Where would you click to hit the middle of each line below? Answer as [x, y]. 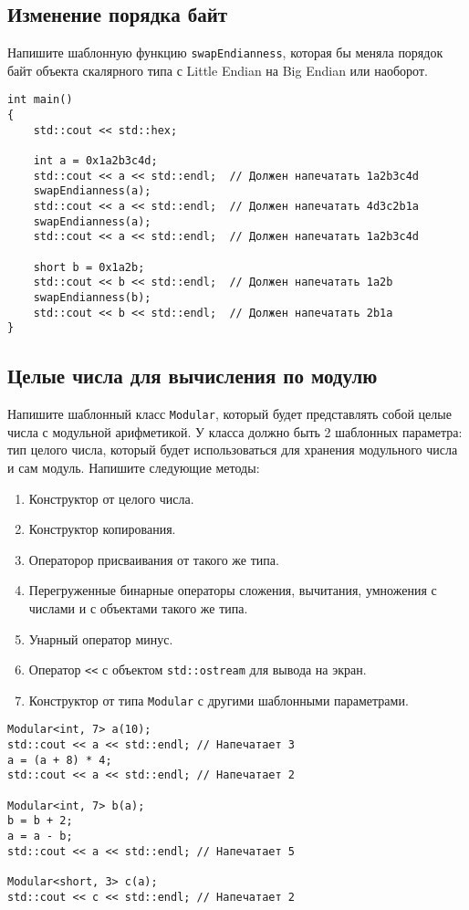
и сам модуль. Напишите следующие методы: [134, 467]
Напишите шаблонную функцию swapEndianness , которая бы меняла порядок [225, 52]
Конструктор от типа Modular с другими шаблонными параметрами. [219, 700]
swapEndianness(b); [92, 297]
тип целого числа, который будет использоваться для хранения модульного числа [233, 450]
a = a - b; [40, 837]
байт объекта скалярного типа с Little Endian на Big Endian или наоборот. [218, 70]
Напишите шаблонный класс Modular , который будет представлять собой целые [229, 414]
